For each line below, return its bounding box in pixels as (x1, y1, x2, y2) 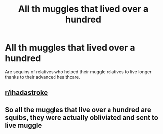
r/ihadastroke (5, 88, 48, 97)
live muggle (5, 121, 42, 130)
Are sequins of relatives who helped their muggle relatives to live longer (5, 68, 152, 75)
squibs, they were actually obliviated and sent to (5, 113, 159, 122)
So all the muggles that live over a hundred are (5, 105, 151, 114)
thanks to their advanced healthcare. (5, 74, 80, 80)
